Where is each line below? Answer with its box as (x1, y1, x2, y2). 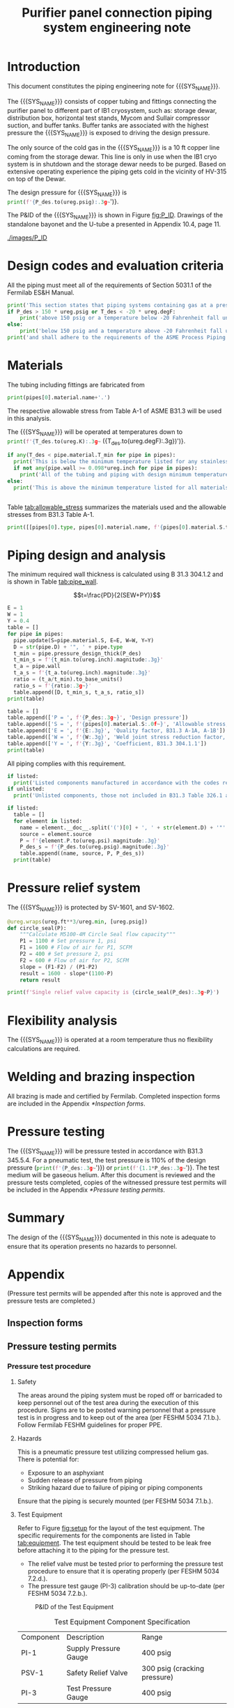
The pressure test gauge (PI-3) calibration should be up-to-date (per (27, 1581, 225, 1590)
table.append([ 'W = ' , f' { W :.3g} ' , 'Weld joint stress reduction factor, (7, 733, 226, 740)
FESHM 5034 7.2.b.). (27, 1589, 88, 1597)
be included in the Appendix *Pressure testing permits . (7, 1186, 166, 1194)
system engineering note (42, 20, 192, 36)
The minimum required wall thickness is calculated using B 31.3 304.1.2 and (7, 570, 224, 579)
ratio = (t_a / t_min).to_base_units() (13, 676, 123, 683)
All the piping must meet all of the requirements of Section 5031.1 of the (7, 281, 212, 289)
